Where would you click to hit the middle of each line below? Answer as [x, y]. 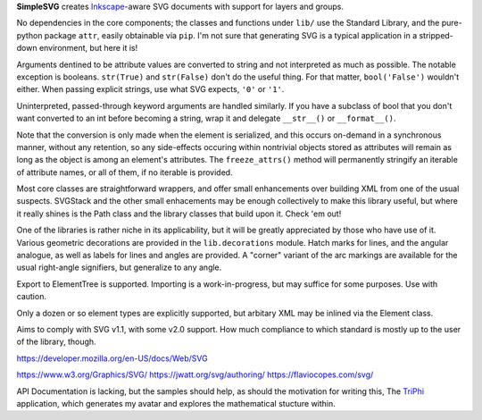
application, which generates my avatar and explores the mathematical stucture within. [176, 403]
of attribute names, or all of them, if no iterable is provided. [125, 172]
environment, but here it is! [88, 48]
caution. [31, 297]
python [29, 35]
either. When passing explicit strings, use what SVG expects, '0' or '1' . [150, 89]
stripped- [436, 35]
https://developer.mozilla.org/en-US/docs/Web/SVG [112, 358]
